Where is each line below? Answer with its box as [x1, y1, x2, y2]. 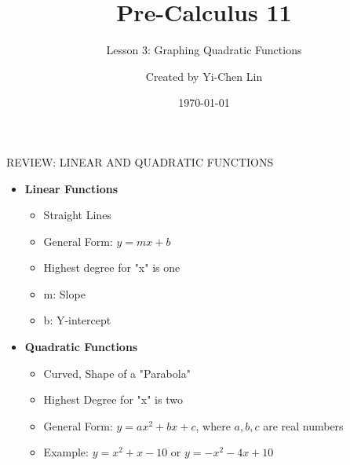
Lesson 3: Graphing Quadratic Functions [106, 42, 302, 58]
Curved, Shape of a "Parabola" [43, 364, 191, 381]
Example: [43, 444, 89, 460]
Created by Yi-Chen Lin [145, 68, 263, 84]
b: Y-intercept [43, 312, 111, 328]
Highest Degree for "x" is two [43, 391, 183, 408]
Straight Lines [43, 207, 111, 223]
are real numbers [263, 417, 344, 434]
